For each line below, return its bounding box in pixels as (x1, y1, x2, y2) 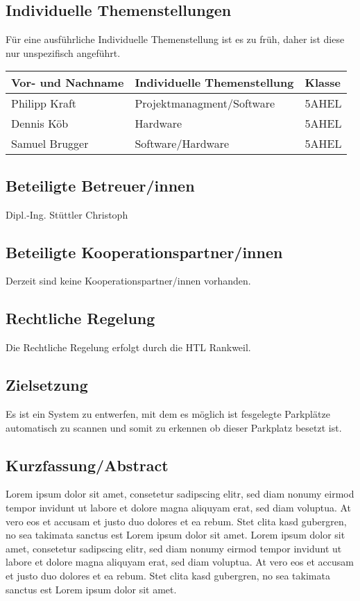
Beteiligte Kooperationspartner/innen (6, 241, 283, 262)
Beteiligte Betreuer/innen (6, 174, 195, 196)
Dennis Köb (11, 115, 69, 132)
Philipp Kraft (11, 95, 77, 112)
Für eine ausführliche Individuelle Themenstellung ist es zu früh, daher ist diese (6, 32, 345, 46)
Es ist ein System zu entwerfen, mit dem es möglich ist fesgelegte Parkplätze (6, 406, 330, 421)
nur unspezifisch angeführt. (6, 45, 121, 60)
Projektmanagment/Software (135, 95, 275, 112)
